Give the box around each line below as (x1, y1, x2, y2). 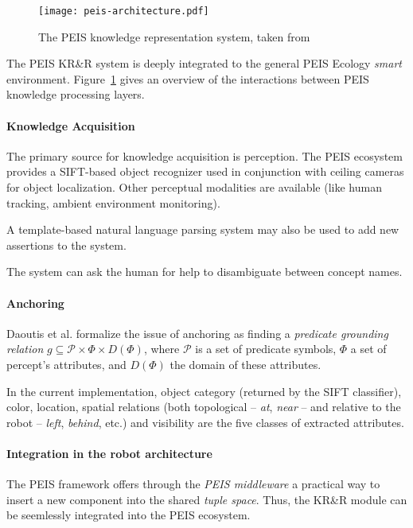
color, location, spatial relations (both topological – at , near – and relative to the (6, 398, 401, 415)
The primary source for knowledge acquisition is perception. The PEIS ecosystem (6, 147, 403, 164)
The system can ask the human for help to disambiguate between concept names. (6, 263, 403, 280)
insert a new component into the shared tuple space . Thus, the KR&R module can (6, 491, 407, 507)
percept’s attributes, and (6, 355, 127, 372)
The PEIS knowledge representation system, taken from (38, 28, 310, 45)
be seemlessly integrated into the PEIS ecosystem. (6, 507, 251, 523)
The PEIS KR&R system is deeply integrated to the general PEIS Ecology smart (6, 55, 402, 72)
